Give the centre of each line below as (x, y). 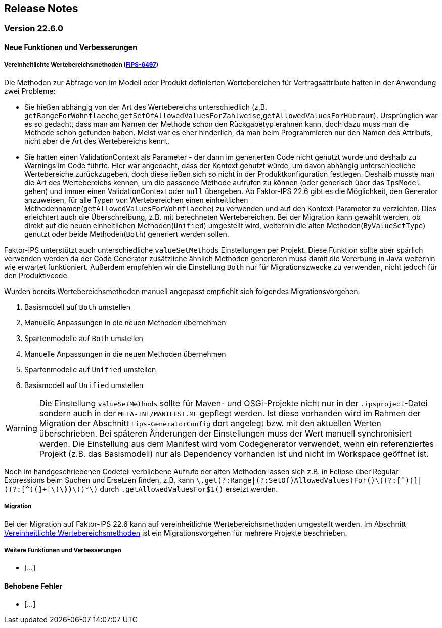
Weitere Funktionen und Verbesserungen (63, 550)
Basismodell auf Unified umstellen (84, 385)
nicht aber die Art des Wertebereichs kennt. (97, 141)
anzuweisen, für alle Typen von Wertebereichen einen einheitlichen (136, 200)
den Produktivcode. (37, 275)
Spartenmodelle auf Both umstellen (84, 338)
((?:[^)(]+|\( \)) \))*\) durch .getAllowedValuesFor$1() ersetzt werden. (141, 489)
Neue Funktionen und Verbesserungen (71, 47)
